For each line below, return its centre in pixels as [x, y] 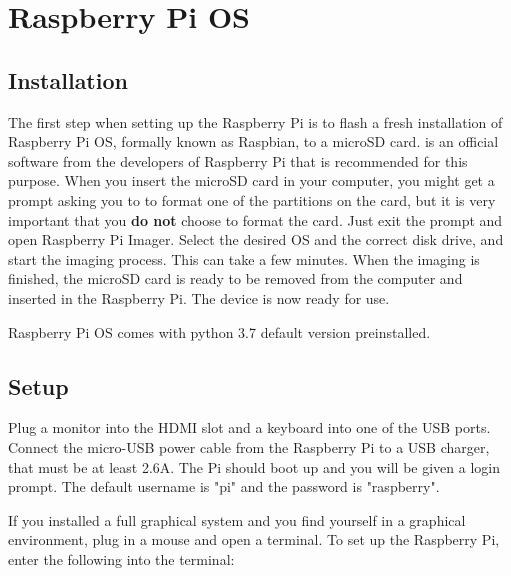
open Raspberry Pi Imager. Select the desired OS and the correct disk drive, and [256, 239]
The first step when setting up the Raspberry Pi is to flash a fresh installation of [255, 121]
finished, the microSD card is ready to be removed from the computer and [235, 278]
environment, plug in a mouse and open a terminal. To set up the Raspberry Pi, [254, 539]
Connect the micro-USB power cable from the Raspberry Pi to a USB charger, [249, 446]
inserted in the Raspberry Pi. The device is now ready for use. [199, 297]
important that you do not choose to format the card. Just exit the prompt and [255, 219]
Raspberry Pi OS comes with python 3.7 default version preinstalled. [219, 331]
